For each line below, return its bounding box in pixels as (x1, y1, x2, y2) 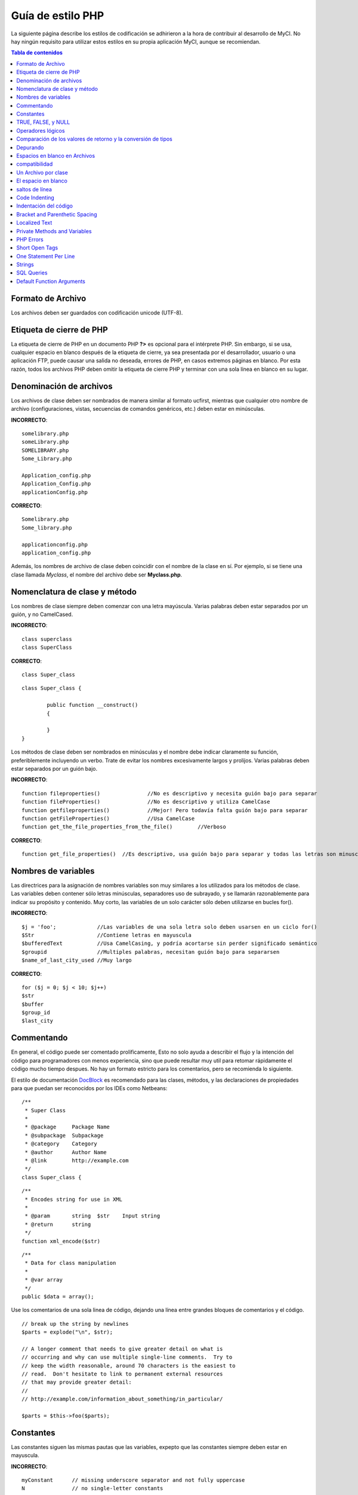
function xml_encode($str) (21, 1238, 101, 1244)
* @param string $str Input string (24, 1213, 161, 1219)
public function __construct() (47, 701, 138, 709)
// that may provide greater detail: (21, 1379, 132, 1386)
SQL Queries (16, 269, 48, 276)
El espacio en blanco (16, 177, 68, 185)
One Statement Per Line (16, 252, 75, 260)
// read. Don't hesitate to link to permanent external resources (21, 1371, 223, 1378)
